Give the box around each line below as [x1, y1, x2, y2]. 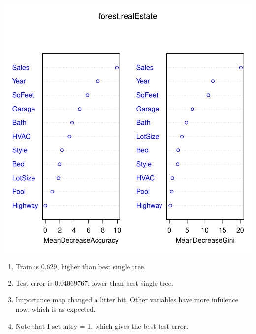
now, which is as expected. [15, 304, 96, 314]
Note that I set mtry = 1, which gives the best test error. [15, 320, 189, 331]
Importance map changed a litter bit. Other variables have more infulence [15, 294, 238, 304]
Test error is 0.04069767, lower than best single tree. [15, 278, 173, 288]
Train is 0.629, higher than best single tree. [15, 261, 146, 271]
